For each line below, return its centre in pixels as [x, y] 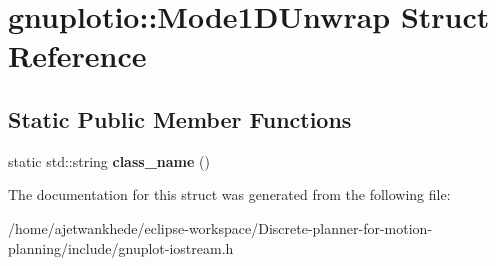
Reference [77, 55]
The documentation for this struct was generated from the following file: [229, 194]
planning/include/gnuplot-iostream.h [121, 247]
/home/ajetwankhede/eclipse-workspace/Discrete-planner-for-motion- [220, 227]
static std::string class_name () [109, 160]
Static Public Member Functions [180, 118]
